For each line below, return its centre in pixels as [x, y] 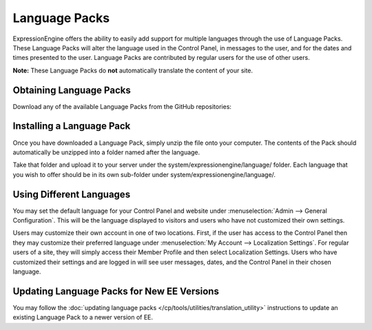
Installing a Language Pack [72, 126]
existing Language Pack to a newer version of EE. [83, 318]
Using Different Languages [72, 194]
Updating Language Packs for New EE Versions [116, 291]
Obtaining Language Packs [72, 90]
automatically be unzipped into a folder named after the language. [106, 152]
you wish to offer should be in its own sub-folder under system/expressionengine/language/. [144, 174]
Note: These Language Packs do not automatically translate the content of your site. [133, 70]
